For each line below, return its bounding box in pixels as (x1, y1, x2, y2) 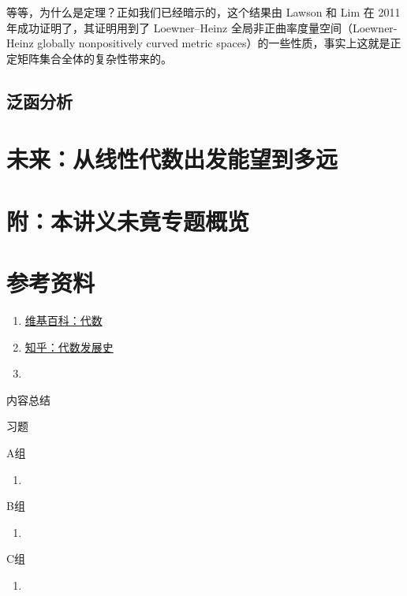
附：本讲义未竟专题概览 (6, 204, 250, 237)
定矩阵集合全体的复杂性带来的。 (6, 50, 172, 66)
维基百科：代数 (24, 312, 103, 329)
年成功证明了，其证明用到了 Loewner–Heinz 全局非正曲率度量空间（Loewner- (6, 19, 398, 35)
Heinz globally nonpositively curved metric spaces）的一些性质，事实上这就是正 (6, 35, 401, 51)
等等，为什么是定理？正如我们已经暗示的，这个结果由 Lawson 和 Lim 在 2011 (6, 4, 401, 20)
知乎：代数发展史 (24, 338, 114, 355)
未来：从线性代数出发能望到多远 (6, 143, 338, 175)
